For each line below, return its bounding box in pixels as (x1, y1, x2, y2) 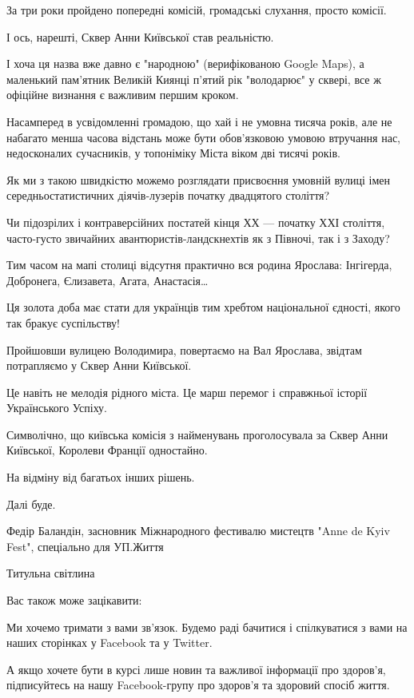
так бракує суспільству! (6, 314, 120, 331)
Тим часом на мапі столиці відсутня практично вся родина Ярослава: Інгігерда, (6, 256, 392, 273)
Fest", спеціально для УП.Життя (6, 537, 164, 554)
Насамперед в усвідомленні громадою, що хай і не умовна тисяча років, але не (6, 113, 392, 129)
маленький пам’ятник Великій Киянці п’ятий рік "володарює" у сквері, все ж (6, 70, 381, 87)
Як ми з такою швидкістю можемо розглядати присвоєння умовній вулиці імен (6, 171, 390, 188)
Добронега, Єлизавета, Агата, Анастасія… (6, 272, 209, 288)
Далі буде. (6, 495, 56, 512)
